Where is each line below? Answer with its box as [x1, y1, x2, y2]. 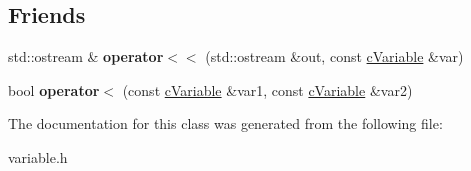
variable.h [8, 146, 68, 167]
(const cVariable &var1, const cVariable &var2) [122, 79, 413, 100]
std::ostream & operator [8, 46, 164, 67]
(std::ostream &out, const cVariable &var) [205, 46, 464, 67]
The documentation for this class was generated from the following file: [8, 113, 443, 134]
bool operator [8, 79, 100, 100]
